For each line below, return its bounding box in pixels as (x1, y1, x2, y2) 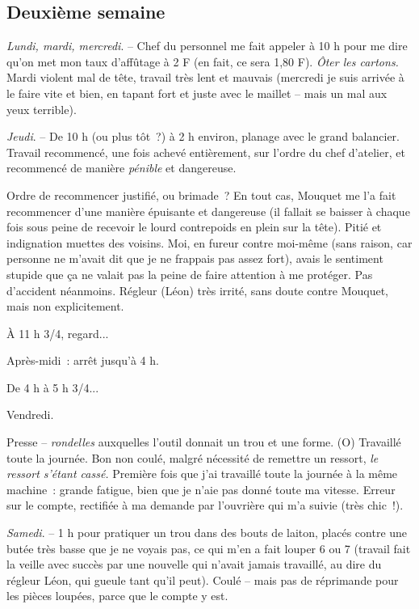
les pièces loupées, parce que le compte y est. (6, 587, 228, 604)
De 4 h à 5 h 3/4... (6, 379, 99, 395)
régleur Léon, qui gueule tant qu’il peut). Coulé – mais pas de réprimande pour (6, 571, 399, 588)
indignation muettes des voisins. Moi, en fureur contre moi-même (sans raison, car (6, 234, 413, 251)
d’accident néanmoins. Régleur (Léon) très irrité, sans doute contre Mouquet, (6, 281, 389, 298)
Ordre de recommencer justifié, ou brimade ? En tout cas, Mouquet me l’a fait (6, 186, 396, 203)
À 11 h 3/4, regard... (6, 324, 109, 341)
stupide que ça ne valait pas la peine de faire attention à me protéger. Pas (6, 265, 373, 282)
